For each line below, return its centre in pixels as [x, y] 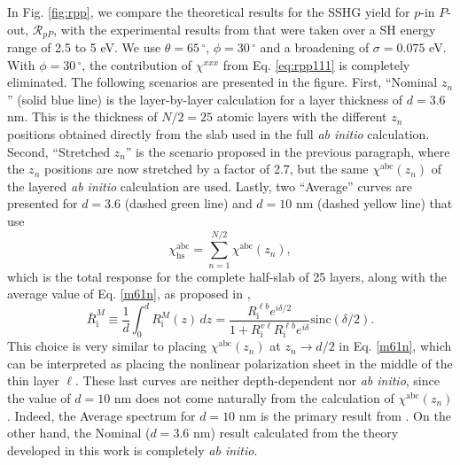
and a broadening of [315, 47]
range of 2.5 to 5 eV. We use [84, 47]
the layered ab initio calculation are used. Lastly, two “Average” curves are [210, 186]
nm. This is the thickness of [82, 116]
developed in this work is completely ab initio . [133, 449]
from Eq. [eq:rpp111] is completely [316, 64]
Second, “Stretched [58, 151]
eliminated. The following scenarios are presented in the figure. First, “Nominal [222, 82]
